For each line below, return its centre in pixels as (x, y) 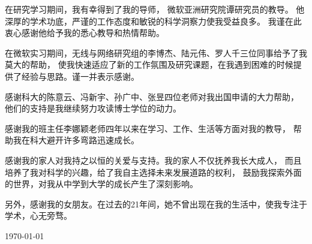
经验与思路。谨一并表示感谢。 (80, 76)
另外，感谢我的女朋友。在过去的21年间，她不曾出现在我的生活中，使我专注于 (156, 204)
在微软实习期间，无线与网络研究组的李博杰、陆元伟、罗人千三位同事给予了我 (156, 52)
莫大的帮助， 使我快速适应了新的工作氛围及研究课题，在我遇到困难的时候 (149, 64)
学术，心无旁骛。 (38, 216)
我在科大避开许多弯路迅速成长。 (76, 140)
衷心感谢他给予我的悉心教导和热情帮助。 (85, 33)
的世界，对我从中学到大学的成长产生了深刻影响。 (101, 184)
